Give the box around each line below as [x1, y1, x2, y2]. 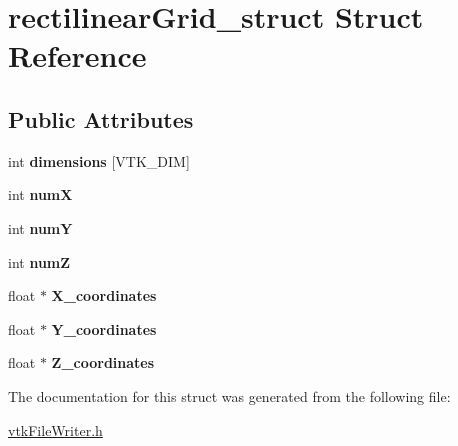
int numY [8, 217, 73, 238]
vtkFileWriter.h [8, 419, 103, 440]
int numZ [8, 251, 71, 272]
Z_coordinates [51, 352, 155, 373]
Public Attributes [8, 103, 194, 134]
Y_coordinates [51, 318, 157, 339]
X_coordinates [51, 285, 157, 306]
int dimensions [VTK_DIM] [8, 150, 190, 171]
